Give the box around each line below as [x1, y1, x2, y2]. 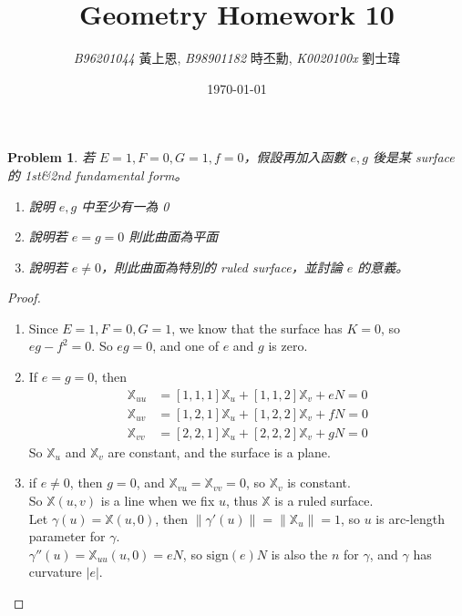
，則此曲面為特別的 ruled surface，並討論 [101, 257, 343, 276]
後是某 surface [372, 148, 455, 167]
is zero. [268, 336, 308, 355]
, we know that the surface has [171, 318, 343, 337]
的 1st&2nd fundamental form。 [7, 165, 188, 184]
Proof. [7, 288, 41, 307]
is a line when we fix [100, 490, 215, 509]
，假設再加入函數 [243, 148, 346, 167]
